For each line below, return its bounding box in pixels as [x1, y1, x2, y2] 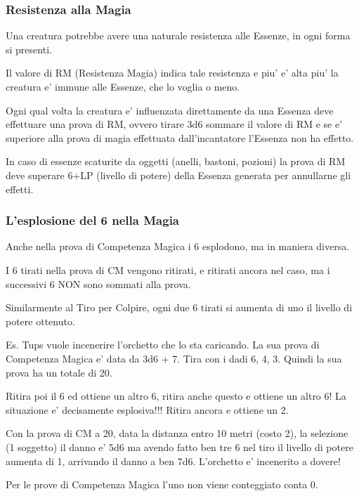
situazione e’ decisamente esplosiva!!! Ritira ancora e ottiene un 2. [6, 402, 289, 417]
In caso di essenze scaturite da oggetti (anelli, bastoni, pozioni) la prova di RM [6, 154, 346, 169]
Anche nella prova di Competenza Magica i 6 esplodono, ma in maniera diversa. [6, 239, 350, 254]
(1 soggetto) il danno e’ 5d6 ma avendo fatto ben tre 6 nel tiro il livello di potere [6, 439, 353, 454]
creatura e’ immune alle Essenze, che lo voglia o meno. [6, 79, 240, 93]
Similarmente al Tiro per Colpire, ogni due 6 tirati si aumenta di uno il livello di [6, 300, 353, 315]
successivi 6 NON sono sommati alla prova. [6, 276, 191, 291]
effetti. [6, 181, 34, 196]
